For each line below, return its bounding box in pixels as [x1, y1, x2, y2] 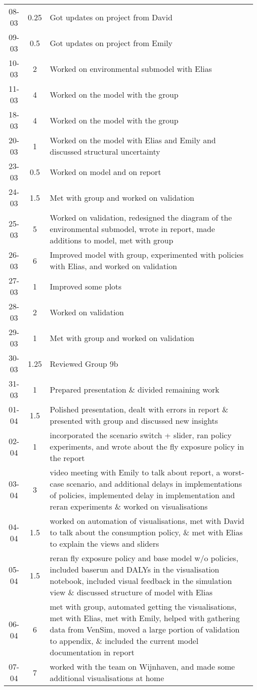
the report [49, 452, 85, 463]
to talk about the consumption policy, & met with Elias [49, 526, 243, 538]
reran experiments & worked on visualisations [49, 501, 208, 512]
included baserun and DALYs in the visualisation [49, 564, 219, 575]
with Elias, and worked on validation [49, 260, 177, 272]
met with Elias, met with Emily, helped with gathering [49, 612, 240, 624]
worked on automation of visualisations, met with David [49, 515, 245, 526]
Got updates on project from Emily [49, 37, 172, 49]
